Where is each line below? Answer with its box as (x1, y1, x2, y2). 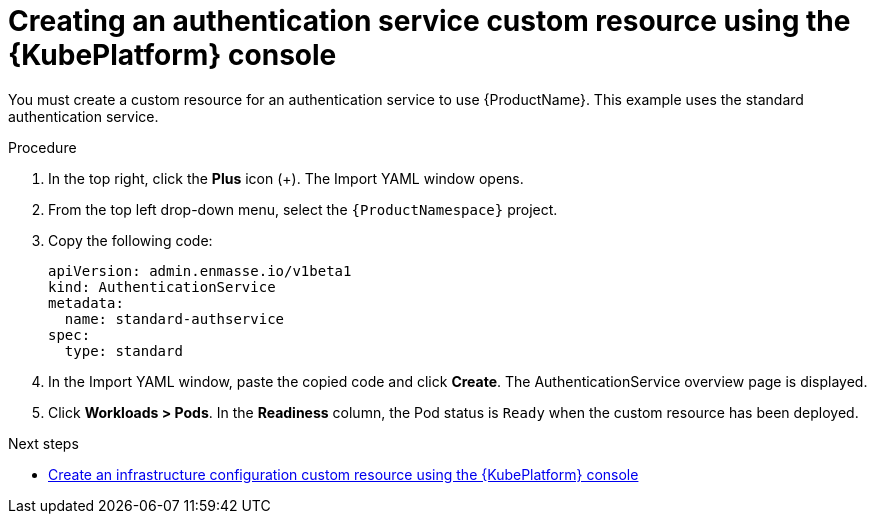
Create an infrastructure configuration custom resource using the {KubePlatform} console (48, 465, 639, 483)
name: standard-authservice (64, 310, 285, 327)
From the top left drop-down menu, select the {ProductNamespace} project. (48, 200, 558, 218)
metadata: (48, 294, 124, 311)
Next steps (8, 434, 79, 452)
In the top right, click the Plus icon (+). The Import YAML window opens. (48, 169, 524, 187)
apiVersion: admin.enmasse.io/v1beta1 (48, 262, 352, 279)
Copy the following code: (48, 231, 213, 249)
